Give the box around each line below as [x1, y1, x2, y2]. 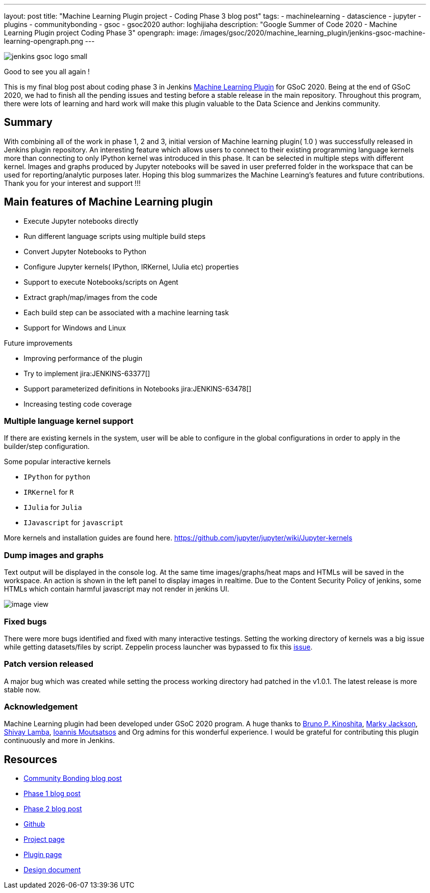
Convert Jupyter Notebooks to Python [24, 247, 147, 256]
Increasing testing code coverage [24, 399, 132, 408]
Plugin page [24, 850, 62, 859]
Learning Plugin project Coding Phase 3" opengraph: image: [4, 29, 199, 37]
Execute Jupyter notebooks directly [24, 216, 138, 225]
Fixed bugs [4, 616, 47, 626]
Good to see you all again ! [4, 67, 90, 76]
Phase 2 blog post [24, 804, 82, 813]
